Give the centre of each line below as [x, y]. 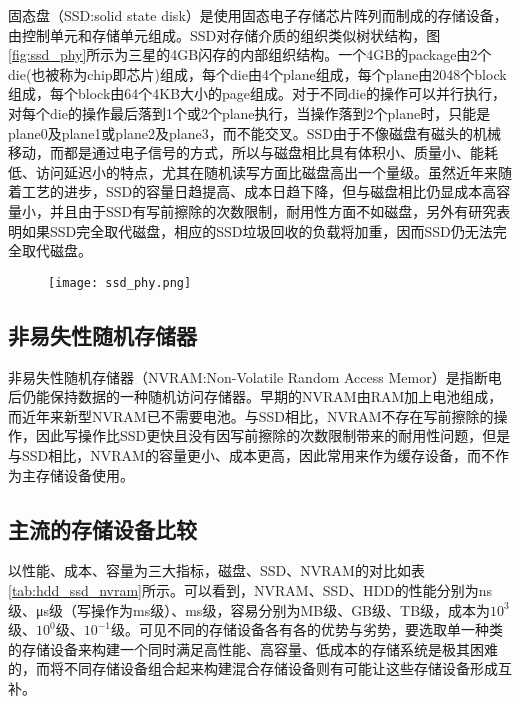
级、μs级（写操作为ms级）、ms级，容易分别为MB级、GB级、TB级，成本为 [249, 609]
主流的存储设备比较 [102, 528]
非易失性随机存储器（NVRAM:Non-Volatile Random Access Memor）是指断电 [255, 376]
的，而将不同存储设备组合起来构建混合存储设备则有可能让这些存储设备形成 [253, 668]
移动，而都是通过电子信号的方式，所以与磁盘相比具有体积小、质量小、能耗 [253, 152]
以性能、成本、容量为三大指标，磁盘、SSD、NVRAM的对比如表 [216, 570]
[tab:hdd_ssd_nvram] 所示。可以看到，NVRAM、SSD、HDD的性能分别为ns [250, 589]
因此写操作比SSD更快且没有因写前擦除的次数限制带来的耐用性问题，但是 [273, 435]
